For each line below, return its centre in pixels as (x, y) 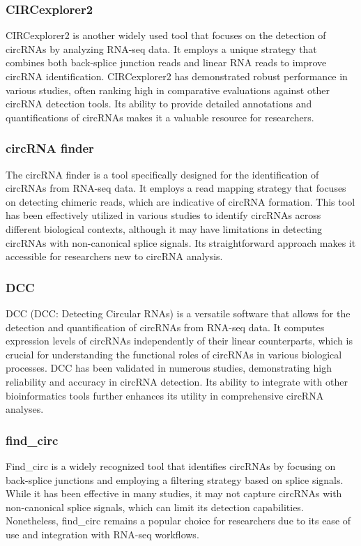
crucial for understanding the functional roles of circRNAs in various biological (174, 354)
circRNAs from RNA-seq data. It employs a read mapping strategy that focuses (176, 188)
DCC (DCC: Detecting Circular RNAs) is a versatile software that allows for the (178, 313)
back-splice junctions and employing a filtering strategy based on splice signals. (175, 479)
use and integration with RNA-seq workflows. (102, 534)
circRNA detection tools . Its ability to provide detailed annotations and (159, 104)
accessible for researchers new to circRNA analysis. (114, 256)
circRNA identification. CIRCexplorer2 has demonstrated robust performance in (177, 76)
